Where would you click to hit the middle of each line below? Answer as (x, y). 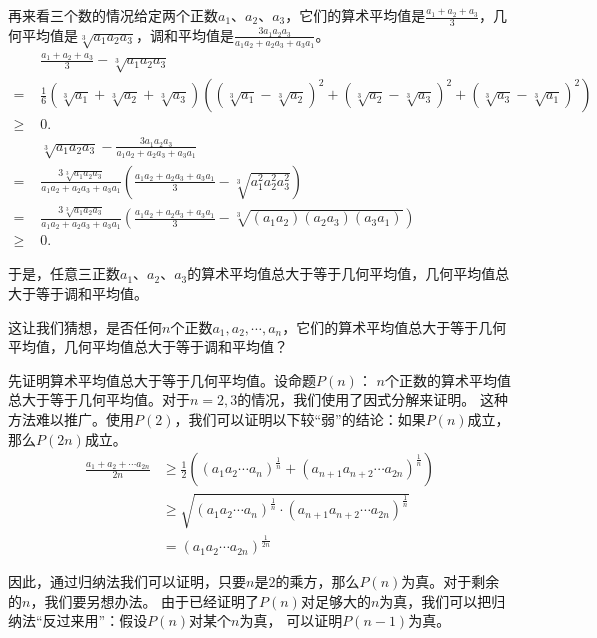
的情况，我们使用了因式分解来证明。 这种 (372, 399)
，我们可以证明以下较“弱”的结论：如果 (300, 419)
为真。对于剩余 (450, 581)
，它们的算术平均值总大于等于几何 (394, 326)
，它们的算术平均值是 (355, 15)
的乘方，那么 (317, 581)
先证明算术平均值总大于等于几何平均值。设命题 (162, 379)
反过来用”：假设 (95, 620)
